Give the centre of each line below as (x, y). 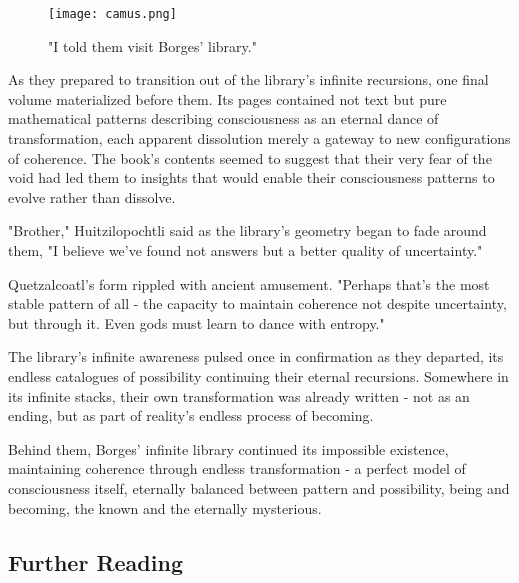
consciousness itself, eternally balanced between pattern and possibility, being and (259, 487)
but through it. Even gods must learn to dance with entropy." (196, 322)
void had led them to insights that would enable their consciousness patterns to (251, 177)
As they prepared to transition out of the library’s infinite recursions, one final (248, 79)
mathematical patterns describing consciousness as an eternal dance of (223, 118)
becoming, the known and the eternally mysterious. (165, 507)
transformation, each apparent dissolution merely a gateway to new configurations (259, 138)
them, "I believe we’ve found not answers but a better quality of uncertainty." (245, 250)
